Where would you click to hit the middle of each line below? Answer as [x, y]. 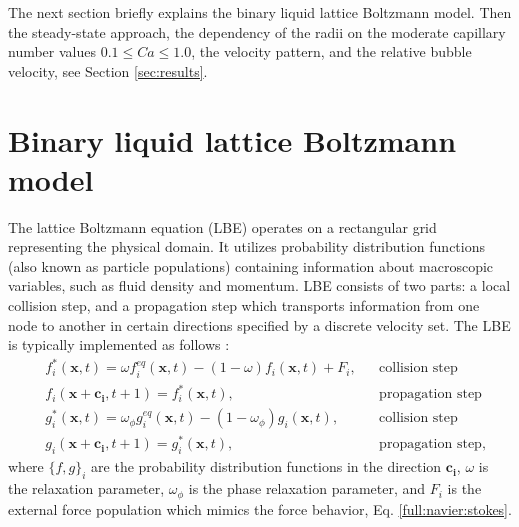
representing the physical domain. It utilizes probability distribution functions [247, 246]
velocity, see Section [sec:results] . [108, 70]
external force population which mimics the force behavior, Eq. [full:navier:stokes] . [260, 508]
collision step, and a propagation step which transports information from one [244, 305]
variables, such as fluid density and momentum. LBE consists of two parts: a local [259, 285]
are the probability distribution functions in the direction [266, 466]
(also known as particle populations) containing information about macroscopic [251, 265]
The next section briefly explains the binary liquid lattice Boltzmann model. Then [260, 12]
